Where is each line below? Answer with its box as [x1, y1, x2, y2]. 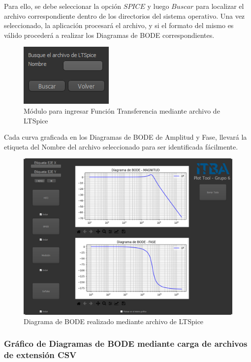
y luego [147, 1, 169, 11]
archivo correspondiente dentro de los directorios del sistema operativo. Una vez [4, 10, 245, 21]
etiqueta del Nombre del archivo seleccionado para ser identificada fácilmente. [4, 141, 238, 151]
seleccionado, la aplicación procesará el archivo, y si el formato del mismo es [4, 20, 234, 30]
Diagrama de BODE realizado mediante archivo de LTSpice [24, 316, 204, 327]
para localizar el [195, 1, 244, 11]
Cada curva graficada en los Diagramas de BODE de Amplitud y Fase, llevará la [4, 132, 247, 142]
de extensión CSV [4, 348, 77, 361]
